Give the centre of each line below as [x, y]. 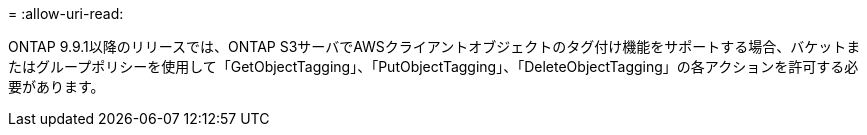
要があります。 [56, 86]
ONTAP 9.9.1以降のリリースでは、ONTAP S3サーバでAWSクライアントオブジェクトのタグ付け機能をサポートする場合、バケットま [434, 46]
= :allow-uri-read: [66, 13]
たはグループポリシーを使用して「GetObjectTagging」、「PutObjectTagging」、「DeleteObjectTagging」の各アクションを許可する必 [433, 66]
